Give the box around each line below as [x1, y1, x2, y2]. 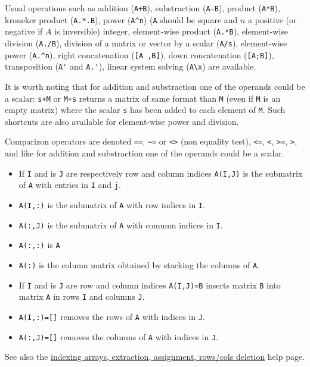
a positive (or [248, 13, 297, 26]
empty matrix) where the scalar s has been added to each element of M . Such [5, 103, 286, 116]
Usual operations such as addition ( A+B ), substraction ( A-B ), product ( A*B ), [5, 2, 280, 14]
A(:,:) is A [18, 239, 60, 251]
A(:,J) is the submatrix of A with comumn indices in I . [18, 218, 223, 231]
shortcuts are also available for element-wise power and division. [5, 115, 239, 127]
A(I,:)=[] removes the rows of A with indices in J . [18, 310, 205, 322]
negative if [5, 25, 43, 37]
